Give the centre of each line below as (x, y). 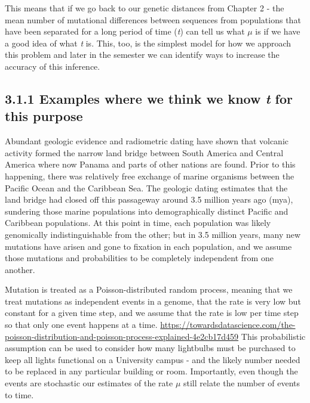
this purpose (44, 116)
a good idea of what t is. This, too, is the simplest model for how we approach (148, 43)
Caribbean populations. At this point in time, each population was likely (138, 223)
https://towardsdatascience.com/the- (228, 325)
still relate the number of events (242, 383)
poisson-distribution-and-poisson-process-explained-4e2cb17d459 (122, 336)
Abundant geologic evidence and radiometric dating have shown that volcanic (147, 141)
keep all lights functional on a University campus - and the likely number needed (153, 359)
